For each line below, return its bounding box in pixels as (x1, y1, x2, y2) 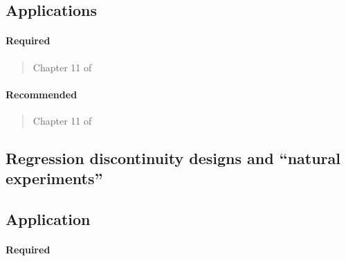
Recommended (6, 87, 78, 101)
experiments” (6, 168, 103, 189)
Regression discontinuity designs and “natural (6, 147, 341, 168)
